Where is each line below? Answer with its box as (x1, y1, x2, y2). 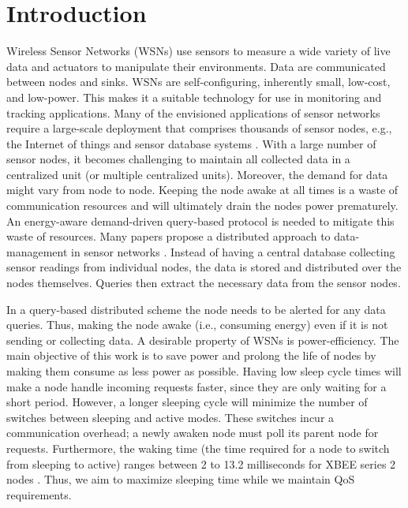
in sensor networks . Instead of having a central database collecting (71, 243, 395, 260)
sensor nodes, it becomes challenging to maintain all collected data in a (6, 151, 350, 167)
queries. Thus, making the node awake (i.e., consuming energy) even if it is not (6, 316, 388, 333)
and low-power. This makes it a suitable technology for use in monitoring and (6, 88, 382, 105)
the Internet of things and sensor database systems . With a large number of (6, 135, 376, 151)
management (6, 243, 68, 260)
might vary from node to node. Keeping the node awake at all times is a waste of (6, 181, 399, 198)
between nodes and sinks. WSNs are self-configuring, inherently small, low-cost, (6, 73, 391, 90)
